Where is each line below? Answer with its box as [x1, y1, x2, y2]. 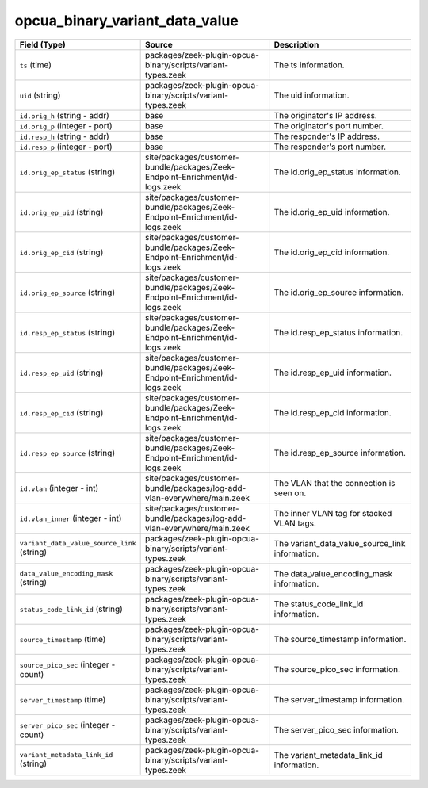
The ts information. [273, 59, 345, 71]
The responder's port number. [273, 141, 387, 152]
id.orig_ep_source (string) [19, 286, 115, 297]
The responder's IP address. [273, 131, 380, 142]
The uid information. [273, 90, 350, 101]
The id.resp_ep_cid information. [273, 407, 392, 418]
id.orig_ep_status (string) [19, 166, 115, 178]
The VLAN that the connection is [273, 477, 396, 488]
